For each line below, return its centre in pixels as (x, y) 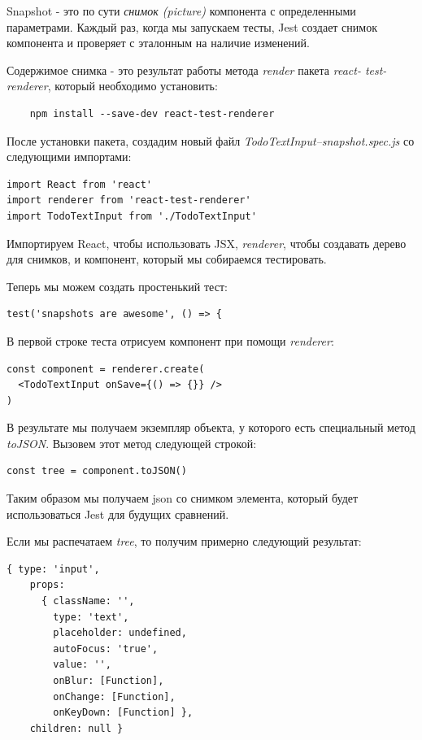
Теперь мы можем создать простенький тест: (117, 286)
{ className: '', (88, 601)
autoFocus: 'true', (106, 649)
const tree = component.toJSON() (97, 471)
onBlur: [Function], (109, 681)
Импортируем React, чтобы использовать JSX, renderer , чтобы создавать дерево (207, 243)
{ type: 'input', (53, 569)
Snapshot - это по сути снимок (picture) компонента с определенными (181, 11)
